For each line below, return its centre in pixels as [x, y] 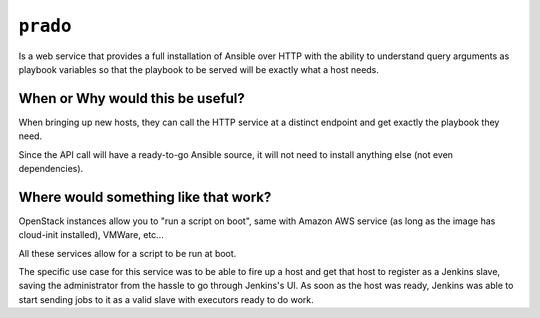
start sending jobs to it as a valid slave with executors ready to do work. [166, 299]
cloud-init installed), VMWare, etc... [91, 235]
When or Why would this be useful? [131, 98]
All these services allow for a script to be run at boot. [127, 253]
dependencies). [51, 169]
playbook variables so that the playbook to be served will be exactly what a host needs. [199, 69]
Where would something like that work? [145, 196]
